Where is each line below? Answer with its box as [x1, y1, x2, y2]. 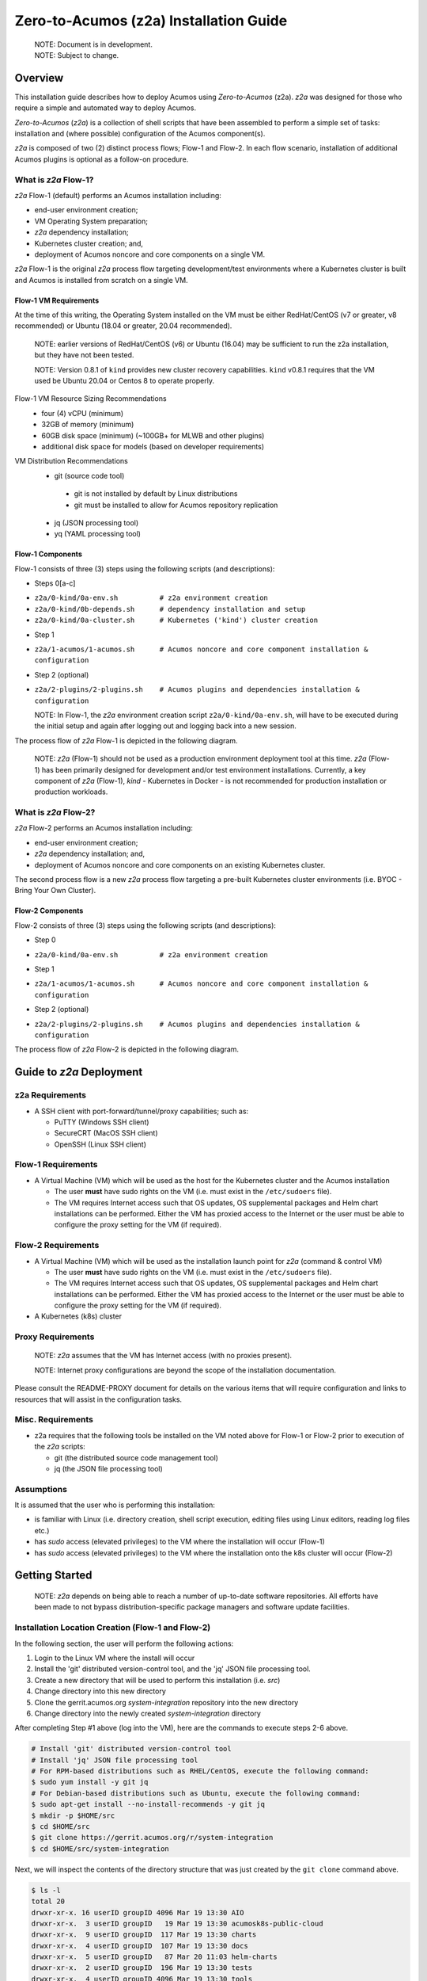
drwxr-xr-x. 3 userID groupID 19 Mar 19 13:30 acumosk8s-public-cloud [31, 1918, 323, 1928]
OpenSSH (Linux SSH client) [54, 1139, 146, 1149]
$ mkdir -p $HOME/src [31, 1811, 115, 1820]
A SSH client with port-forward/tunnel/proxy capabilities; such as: [34, 1106, 249, 1116]
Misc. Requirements [14, 1414, 94, 1426]
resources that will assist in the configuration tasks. [14, 1395, 182, 1404]
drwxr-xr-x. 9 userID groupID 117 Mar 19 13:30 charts [31, 1930, 257, 1939]
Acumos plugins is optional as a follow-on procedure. [14, 155, 189, 164]
